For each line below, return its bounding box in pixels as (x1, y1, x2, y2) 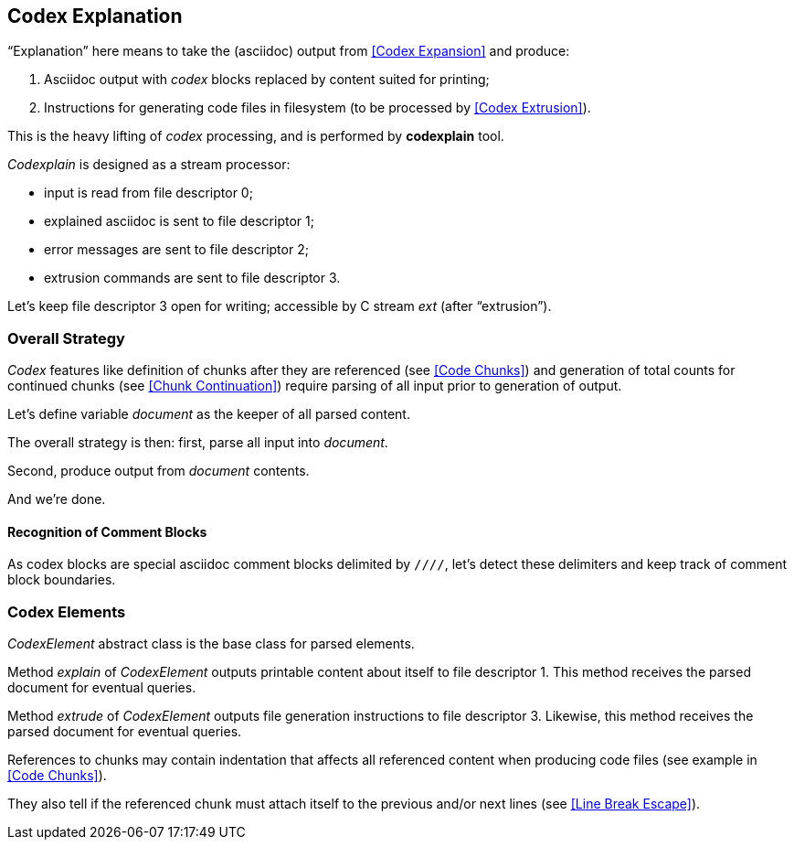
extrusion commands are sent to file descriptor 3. (44, 270, 341, 286)
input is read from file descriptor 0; (44, 185, 253, 201)
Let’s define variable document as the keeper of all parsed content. (7, 406, 410, 423)
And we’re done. (7, 491, 106, 508)
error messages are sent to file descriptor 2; (44, 241, 309, 258)
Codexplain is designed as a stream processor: (7, 156, 291, 173)
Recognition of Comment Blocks (7, 523, 207, 540)
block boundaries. (7, 572, 116, 588)
